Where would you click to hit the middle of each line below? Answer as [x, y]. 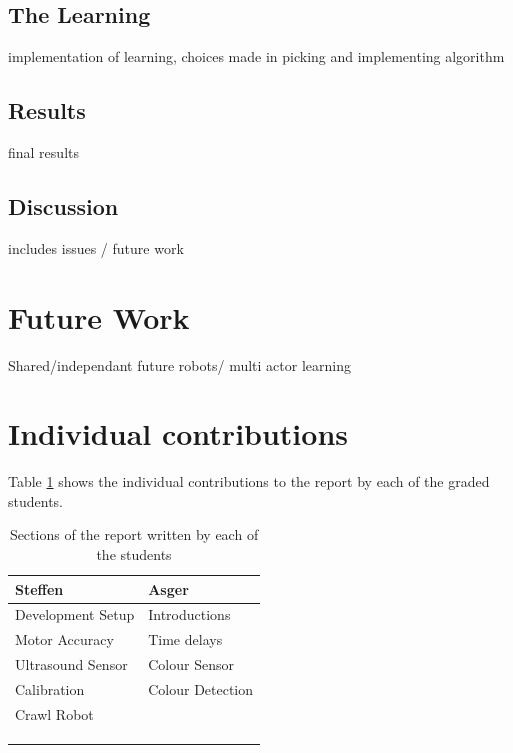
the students [134, 554]
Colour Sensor [191, 664]
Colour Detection [201, 688]
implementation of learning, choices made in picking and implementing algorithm [256, 56]
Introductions [189, 614]
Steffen [39, 588]
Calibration [50, 688]
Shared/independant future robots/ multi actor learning [179, 364]
